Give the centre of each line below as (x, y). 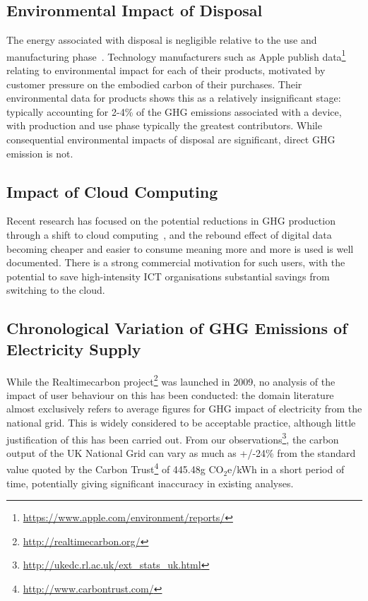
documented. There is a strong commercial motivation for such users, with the (176, 262)
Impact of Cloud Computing (112, 191)
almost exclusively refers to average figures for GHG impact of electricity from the (184, 409)
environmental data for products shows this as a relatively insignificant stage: (174, 98)
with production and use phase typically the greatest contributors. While (164, 125)
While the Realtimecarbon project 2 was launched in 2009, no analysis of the (171, 380)
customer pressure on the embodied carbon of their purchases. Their (154, 84)
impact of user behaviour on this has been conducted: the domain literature (170, 394)
